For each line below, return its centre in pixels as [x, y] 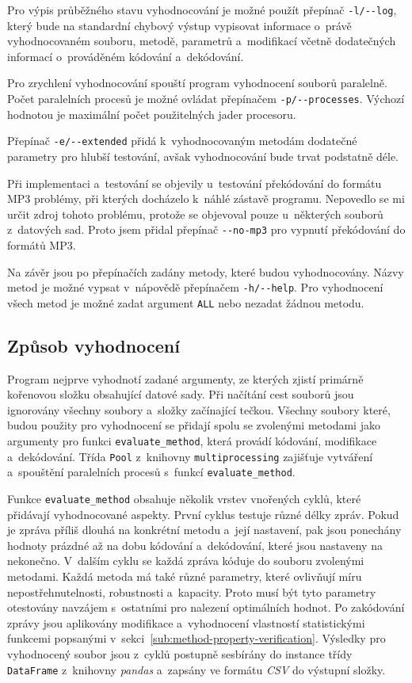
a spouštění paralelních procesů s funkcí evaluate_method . [151, 472]
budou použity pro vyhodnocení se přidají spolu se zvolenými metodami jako [194, 425]
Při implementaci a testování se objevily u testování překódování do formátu [195, 183]
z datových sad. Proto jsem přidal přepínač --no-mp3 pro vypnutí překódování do [206, 229]
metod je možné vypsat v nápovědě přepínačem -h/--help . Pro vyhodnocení [195, 287]
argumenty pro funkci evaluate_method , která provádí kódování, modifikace [192, 441]
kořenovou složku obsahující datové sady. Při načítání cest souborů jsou [181, 394]
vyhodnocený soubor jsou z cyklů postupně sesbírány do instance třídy [180, 654]
